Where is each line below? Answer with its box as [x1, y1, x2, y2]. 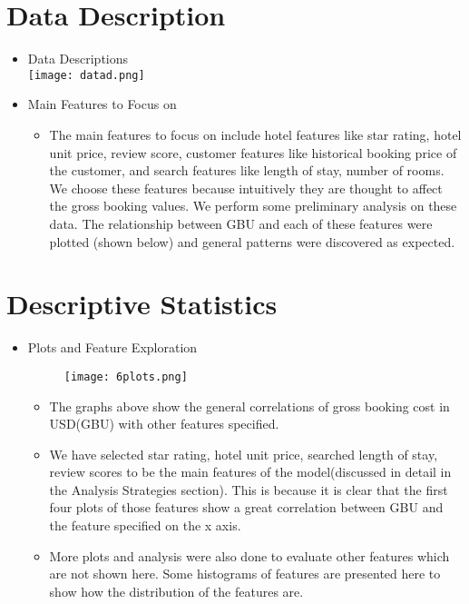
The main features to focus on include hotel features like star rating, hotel [49, 124, 462, 144]
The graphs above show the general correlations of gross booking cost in [49, 396, 450, 415]
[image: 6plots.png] [64, 370, 188, 383]
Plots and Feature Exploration [27, 338, 198, 357]
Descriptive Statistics [6, 285, 278, 322]
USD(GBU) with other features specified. [49, 414, 279, 433]
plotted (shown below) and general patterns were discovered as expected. [49, 232, 455, 251]
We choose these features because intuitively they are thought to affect [49, 178, 443, 197]
